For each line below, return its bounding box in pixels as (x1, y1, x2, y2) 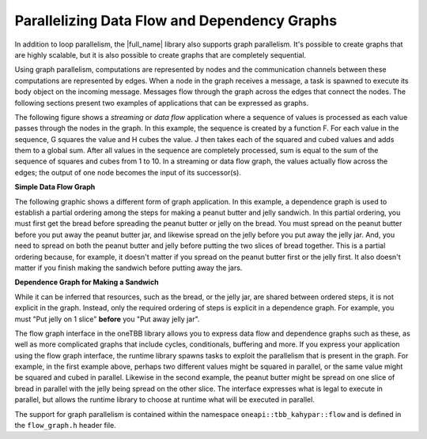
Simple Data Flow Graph (14, 182, 96, 192)
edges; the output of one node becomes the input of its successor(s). (14, 167, 241, 177)
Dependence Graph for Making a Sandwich (14, 277, 159, 287)
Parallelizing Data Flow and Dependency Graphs (14, 12, 338, 29)
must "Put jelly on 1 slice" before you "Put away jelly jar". (14, 314, 200, 324)
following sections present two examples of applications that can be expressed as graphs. (14, 98, 309, 107)
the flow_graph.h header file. (14, 421, 116, 430)
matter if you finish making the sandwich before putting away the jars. (14, 263, 243, 272)
